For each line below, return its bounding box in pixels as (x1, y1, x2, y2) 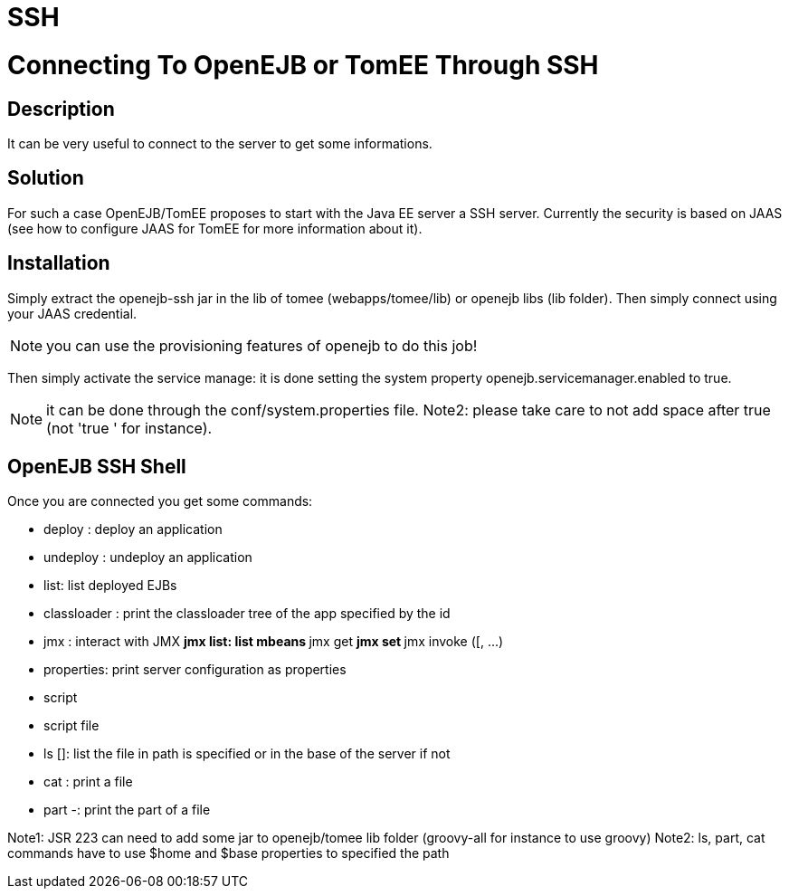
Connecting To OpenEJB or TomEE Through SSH (7, 49, 599, 81)
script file (43, 718, 100, 734)
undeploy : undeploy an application (43, 549, 252, 566)
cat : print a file (43, 774, 133, 790)
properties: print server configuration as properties (43, 662, 347, 678)
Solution (7, 167, 84, 190)
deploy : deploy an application (43, 521, 223, 538)
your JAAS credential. (7, 305, 138, 321)
